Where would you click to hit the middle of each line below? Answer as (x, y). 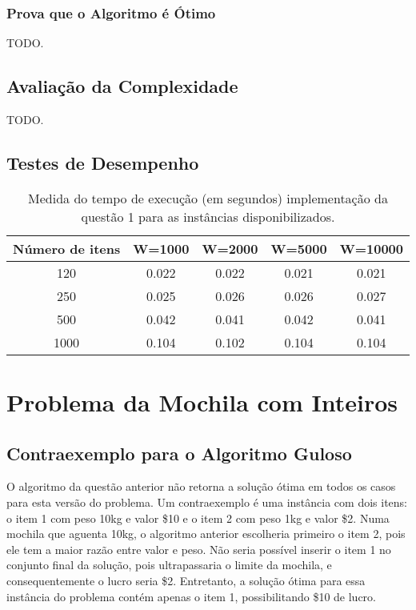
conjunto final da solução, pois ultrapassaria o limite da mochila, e (169, 565)
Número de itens (67, 248)
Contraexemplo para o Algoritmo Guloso (179, 453)
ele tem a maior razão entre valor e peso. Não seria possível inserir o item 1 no (199, 549)
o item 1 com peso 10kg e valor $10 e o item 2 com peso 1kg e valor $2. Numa (198, 518)
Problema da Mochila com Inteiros (202, 402)
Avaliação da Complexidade (122, 86)
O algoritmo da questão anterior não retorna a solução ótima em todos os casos (201, 486)
